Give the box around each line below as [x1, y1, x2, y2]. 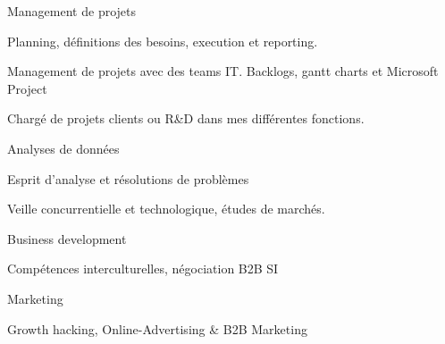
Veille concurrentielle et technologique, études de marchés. [7, 199, 325, 218]
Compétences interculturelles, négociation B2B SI [7, 259, 279, 278]
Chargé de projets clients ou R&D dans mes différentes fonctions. [7, 109, 365, 128]
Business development [7, 229, 127, 248]
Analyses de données [7, 138, 120, 157]
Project [7, 79, 47, 97]
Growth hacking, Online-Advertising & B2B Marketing [7, 319, 307, 338]
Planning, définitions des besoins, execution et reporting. [7, 31, 318, 50]
